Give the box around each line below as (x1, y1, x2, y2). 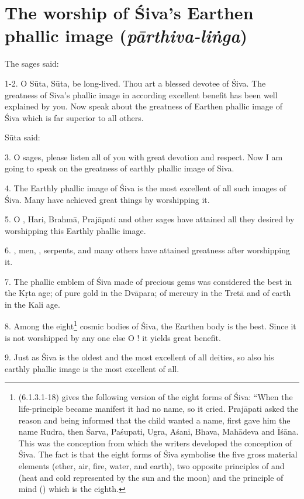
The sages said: (5, 57, 59, 70)
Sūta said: (5, 131, 40, 143)
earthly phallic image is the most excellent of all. (5, 362, 179, 374)
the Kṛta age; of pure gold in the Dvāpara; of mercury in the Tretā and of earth (5, 287, 291, 299)
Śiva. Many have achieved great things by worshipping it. (5, 193, 210, 205)
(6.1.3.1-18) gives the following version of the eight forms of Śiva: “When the (18, 391, 293, 403)
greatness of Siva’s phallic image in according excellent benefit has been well (5, 88, 278, 101)
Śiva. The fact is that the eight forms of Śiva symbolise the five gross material (18, 448, 298, 460)
